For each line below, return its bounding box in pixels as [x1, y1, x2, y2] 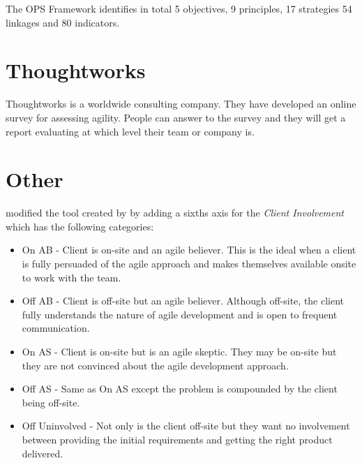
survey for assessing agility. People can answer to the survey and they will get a [6, 110, 346, 124]
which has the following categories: [6, 219, 154, 233]
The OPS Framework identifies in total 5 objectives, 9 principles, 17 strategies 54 [6, 1, 352, 15]
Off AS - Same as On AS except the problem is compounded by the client [22, 381, 338, 396]
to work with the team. [22, 270, 121, 284]
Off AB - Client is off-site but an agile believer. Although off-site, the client [22, 293, 345, 308]
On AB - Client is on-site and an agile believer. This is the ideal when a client [22, 242, 356, 257]
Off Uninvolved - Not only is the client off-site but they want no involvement [22, 418, 350, 433]
